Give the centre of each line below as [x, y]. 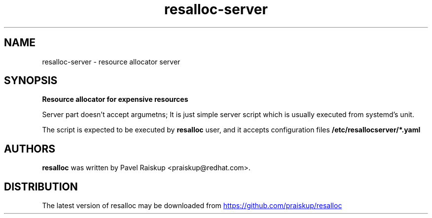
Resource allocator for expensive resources [115, 99]
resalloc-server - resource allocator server [111, 62]
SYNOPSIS [31, 81]
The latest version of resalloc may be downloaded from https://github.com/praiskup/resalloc [192, 206]
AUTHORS [30, 149]
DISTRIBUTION [41, 187]
